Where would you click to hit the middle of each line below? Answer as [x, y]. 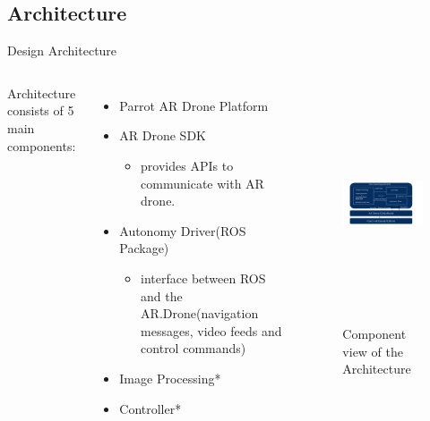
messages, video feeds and [211, 330]
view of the [373, 351]
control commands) [193, 348]
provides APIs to [187, 165]
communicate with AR [202, 183]
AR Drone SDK [163, 135]
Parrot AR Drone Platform [194, 105]
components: [42, 145]
